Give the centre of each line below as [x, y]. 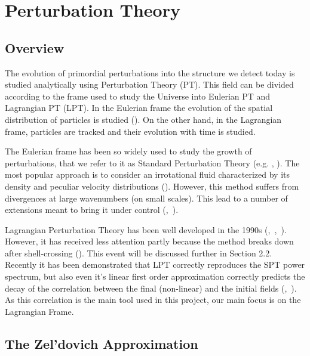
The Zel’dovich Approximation [102, 343]
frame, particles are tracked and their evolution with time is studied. [130, 131]
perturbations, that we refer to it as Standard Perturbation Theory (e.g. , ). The [152, 162]
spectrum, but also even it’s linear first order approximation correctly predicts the [155, 276]
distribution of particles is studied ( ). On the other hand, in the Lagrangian [143, 119]
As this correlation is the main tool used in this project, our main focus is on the [153, 300]
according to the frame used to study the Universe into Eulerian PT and [138, 96]
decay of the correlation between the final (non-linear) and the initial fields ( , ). [151, 288]
